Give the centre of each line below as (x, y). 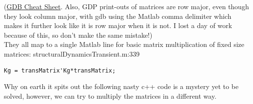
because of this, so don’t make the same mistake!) (78, 35)
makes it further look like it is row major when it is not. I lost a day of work (118, 25)
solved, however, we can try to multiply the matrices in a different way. (110, 96)
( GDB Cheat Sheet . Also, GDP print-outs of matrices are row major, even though (126, 6)
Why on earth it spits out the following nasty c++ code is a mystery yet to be (121, 86)
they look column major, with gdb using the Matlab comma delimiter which (118, 16)
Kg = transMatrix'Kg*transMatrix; (60, 70)
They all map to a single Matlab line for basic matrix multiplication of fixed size (124, 44)
